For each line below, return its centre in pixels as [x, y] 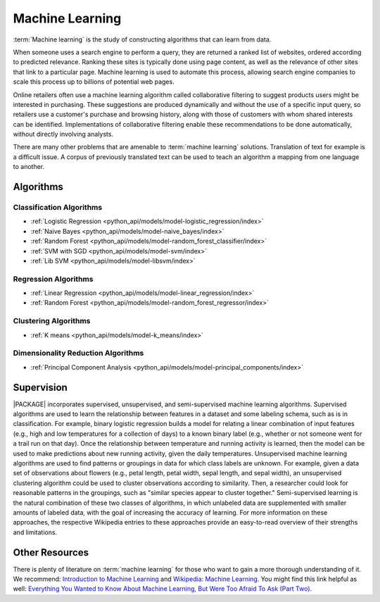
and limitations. [35, 532]
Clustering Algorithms [52, 321]
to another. [29, 167]
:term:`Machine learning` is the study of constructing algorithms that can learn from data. [142, 39]
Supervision [40, 387]
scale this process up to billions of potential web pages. [94, 82]
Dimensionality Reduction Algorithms [78, 353]
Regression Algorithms [53, 279]
